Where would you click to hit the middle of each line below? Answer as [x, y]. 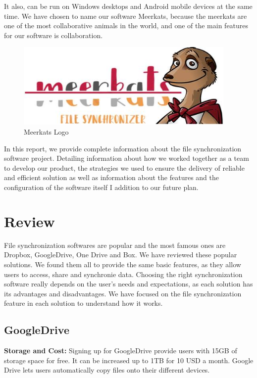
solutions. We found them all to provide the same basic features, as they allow [123, 264]
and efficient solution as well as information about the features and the [111, 177]
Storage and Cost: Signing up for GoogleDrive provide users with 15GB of [121, 351]
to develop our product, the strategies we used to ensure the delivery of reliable [124, 167]
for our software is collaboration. [53, 35]
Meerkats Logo [46, 132]
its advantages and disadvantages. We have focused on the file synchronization [123, 293]
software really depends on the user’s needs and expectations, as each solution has [128, 284]
